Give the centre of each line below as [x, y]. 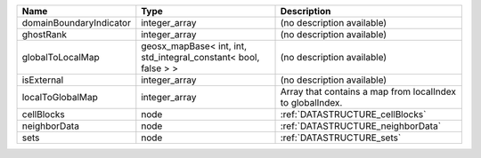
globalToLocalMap [61, 57]
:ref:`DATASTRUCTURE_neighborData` [360, 126]
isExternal [43, 80]
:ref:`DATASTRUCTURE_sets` [341, 138]
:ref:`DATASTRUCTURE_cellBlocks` [353, 114]
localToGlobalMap [60, 97]
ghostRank [44, 34]
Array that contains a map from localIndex [368, 91]
